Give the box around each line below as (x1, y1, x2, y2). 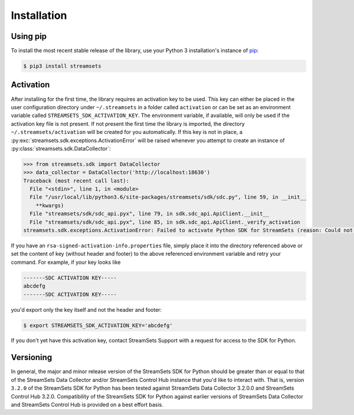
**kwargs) (35, 202, 64, 209)
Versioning (11, 352, 53, 362)
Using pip (11, 31, 47, 41)
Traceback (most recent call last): (23, 177, 130, 184)
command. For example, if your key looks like (11, 259, 121, 266)
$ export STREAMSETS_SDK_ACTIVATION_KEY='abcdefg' (23, 322, 173, 329)
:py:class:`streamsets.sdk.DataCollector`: (11, 145, 112, 152)
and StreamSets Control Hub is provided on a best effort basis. (11, 401, 163, 408)
